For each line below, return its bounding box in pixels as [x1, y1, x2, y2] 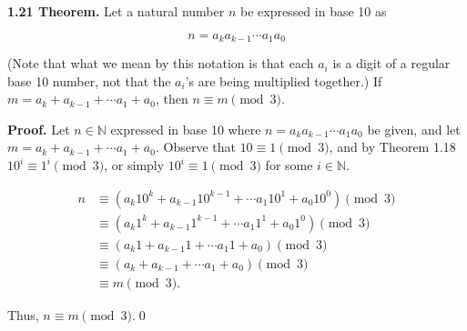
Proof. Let [7, 119, 70, 138]
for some [265, 155, 313, 175]
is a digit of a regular [332, 54, 451, 73]
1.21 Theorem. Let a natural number [7, 2, 225, 20]
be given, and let [367, 119, 461, 138]
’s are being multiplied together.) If [185, 71, 382, 90]
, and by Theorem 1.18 [329, 137, 456, 156]
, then [155, 89, 188, 108]
